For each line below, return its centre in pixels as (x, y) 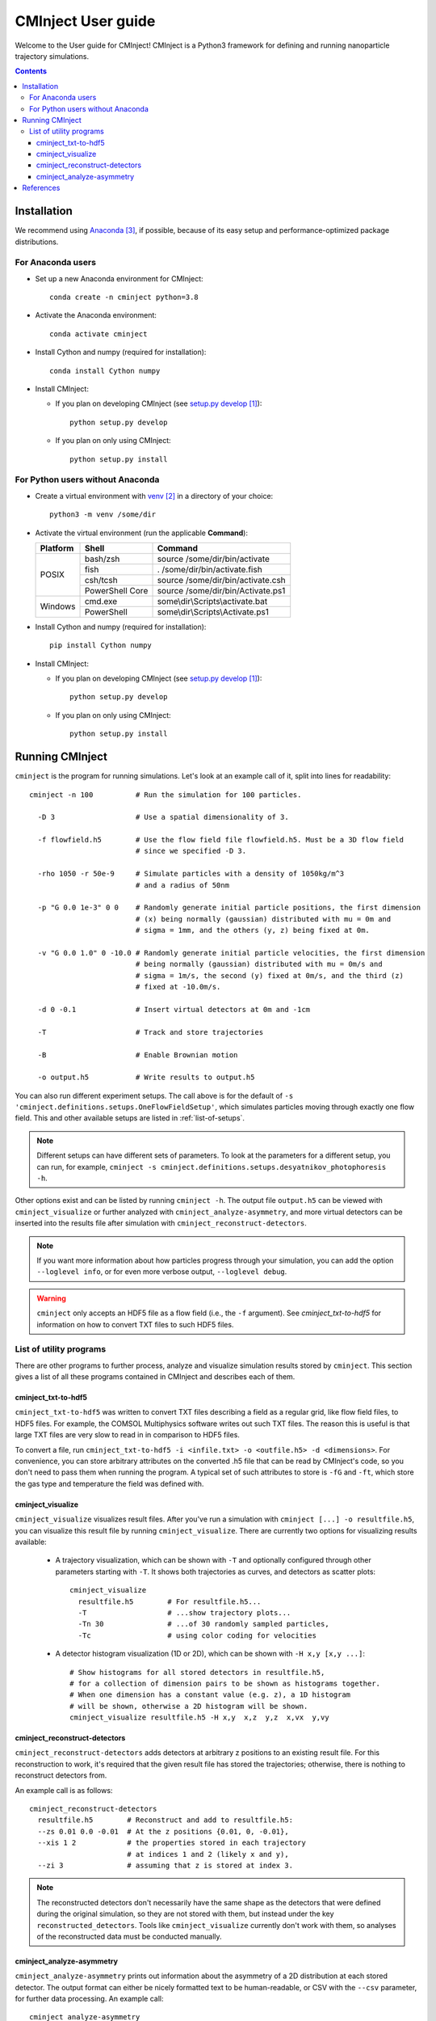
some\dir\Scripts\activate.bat (212, 601)
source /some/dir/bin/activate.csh (221, 580)
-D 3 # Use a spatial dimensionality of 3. (163, 817)
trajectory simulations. (52, 56)
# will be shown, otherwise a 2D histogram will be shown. (189, 1706)
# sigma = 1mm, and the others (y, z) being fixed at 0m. (253, 930)
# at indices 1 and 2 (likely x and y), (208, 1854)
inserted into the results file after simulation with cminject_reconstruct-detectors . (161, 1223)
